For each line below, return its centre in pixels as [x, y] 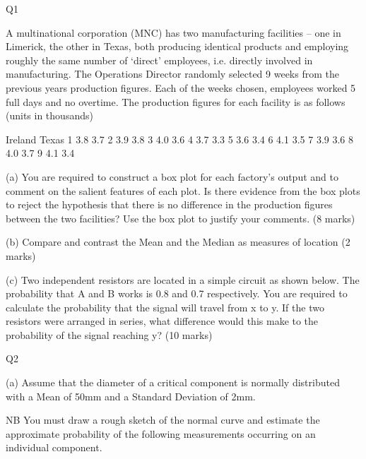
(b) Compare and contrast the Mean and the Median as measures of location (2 [178, 242]
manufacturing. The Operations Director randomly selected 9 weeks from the [172, 74]
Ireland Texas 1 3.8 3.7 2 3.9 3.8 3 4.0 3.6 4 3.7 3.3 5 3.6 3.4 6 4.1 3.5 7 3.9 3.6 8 [180, 139]
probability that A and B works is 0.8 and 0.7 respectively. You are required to [177, 293]
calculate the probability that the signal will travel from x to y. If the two [165, 307]
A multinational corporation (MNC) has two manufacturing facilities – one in [173, 32]
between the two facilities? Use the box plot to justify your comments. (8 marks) [181, 218]
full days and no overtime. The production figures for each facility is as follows [176, 101]
